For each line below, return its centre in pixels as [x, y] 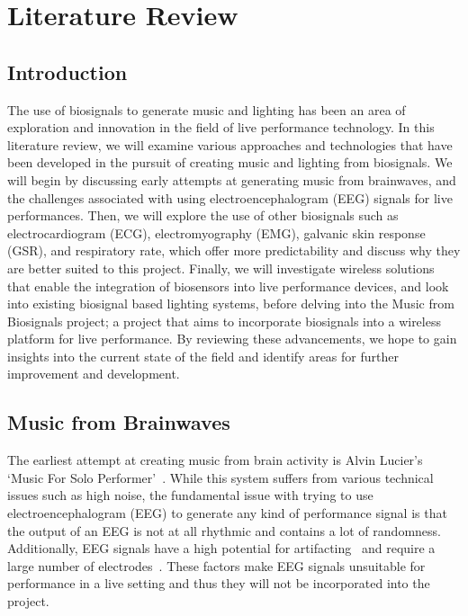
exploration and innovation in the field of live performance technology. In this [221, 127]
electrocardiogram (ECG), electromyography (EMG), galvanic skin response [216, 232]
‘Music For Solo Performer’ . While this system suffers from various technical [220, 477]
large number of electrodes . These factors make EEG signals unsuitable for [216, 565]
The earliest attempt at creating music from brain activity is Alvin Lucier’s [215, 460]
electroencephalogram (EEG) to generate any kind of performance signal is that [227, 513]
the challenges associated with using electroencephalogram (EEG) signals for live [230, 197]
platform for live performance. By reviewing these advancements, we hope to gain [232, 339]
